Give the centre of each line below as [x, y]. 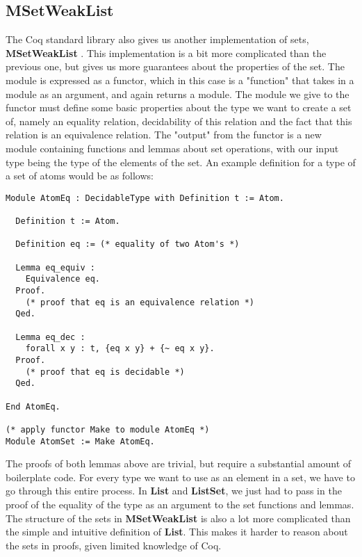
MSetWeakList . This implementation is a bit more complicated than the [166, 53]
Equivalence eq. [63, 279]
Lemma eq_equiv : [55, 267]
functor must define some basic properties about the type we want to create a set [179, 107]
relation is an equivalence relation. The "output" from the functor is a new [164, 135]
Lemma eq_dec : [50, 337]
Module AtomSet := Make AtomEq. [80, 441]
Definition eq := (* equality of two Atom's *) [127, 244]
